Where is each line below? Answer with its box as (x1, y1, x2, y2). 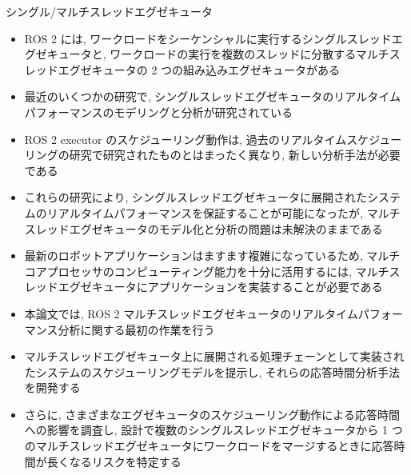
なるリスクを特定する (69, 453, 182, 469)
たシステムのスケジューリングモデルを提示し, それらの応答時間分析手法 (24, 363, 400, 380)
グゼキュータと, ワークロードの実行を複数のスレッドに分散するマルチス (24, 46, 401, 62)
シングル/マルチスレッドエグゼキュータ (6, 3, 213, 19)
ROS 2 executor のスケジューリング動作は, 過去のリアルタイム (24, 130, 347, 147)
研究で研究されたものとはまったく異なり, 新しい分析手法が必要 (69, 146, 401, 163)
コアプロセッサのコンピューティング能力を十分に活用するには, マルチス (24, 262, 401, 279)
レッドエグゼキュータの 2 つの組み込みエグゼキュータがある (24, 61, 341, 78)
